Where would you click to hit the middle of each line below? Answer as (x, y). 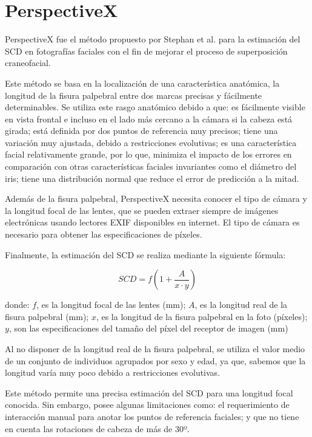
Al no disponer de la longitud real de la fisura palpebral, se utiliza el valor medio (155, 349)
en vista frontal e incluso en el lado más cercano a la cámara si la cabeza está (149, 118)
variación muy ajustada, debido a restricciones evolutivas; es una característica (151, 142)
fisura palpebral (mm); (47, 316)
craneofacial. (28, 63)
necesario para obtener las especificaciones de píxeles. (104, 234)
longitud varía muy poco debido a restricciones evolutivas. (113, 372)
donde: (17, 305)
